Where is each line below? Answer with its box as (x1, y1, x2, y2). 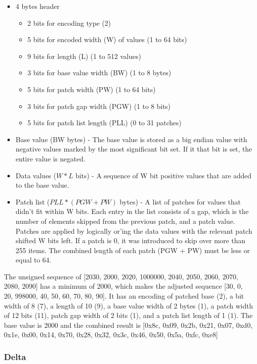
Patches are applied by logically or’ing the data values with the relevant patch (15, 225, 253, 236)
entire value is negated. (15, 153, 86, 163)
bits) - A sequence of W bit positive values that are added (75, 170, 252, 180)
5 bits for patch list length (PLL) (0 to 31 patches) (27, 117, 182, 128)
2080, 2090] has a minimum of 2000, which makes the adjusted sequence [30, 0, (4, 281, 243, 291)
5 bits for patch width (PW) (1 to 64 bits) (27, 84, 156, 94)
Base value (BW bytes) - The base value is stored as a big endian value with (15, 134, 248, 144)
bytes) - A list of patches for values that (119, 196, 241, 207)
